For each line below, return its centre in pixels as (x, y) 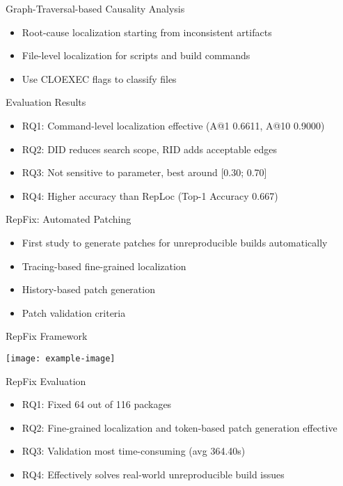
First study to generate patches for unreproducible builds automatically (175, 242)
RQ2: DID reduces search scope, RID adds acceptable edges (149, 149)
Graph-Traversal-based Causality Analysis (95, 8)
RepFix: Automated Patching (69, 219)
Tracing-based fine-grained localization (104, 266)
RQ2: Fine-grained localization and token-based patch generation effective (180, 427)
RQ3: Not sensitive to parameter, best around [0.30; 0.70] (144, 172)
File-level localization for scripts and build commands (136, 55)
